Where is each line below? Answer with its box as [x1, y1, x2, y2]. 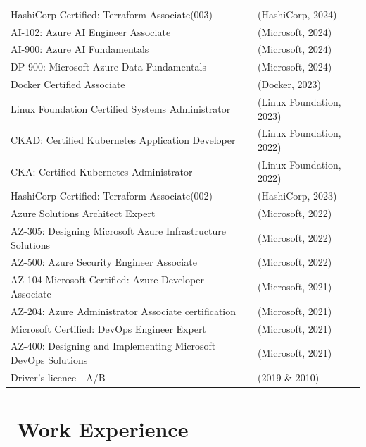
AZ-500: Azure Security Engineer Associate [11, 255, 197, 269]
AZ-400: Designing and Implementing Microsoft [11, 338, 216, 353]
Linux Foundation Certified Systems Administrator [11, 101, 231, 116]
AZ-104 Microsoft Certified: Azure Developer [11, 272, 204, 287]
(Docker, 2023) [258, 77, 322, 92]
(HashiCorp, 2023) [258, 188, 337, 203]
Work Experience [17, 415, 189, 443]
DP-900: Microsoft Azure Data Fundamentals [11, 59, 206, 74]
